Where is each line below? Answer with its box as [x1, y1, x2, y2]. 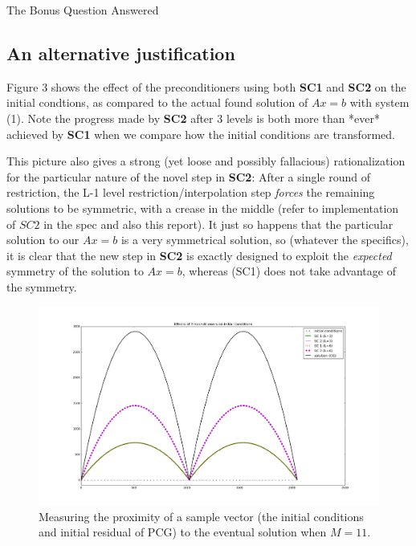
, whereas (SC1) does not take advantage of [181, 263, 396, 279]
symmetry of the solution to [6, 263, 144, 279]
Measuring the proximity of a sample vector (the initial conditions [39, 507, 364, 524]
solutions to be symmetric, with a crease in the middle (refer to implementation [6, 199, 399, 216]
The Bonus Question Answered [6, 2, 159, 18]
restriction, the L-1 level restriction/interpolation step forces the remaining [6, 184, 375, 201]
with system [349, 94, 410, 111]
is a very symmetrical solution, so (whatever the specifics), [120, 231, 409, 248]
